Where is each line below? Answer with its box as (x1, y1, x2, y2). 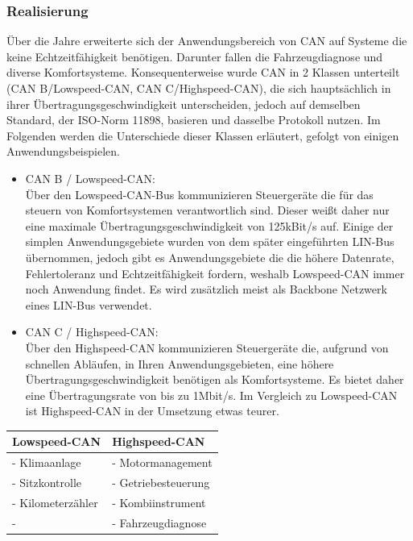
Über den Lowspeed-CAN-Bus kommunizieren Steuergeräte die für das (25, 185, 374, 202)
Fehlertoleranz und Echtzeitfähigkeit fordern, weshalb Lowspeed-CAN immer (25, 264, 405, 281)
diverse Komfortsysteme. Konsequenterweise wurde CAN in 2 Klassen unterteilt (6, 64, 400, 81)
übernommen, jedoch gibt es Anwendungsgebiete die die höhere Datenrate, (25, 248, 394, 265)
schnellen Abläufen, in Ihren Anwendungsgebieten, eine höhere (25, 355, 334, 372)
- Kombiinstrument (112, 493, 206, 510)
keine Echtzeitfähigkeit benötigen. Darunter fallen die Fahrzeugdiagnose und (6, 48, 383, 65)
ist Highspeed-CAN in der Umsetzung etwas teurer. (25, 402, 279, 419)
